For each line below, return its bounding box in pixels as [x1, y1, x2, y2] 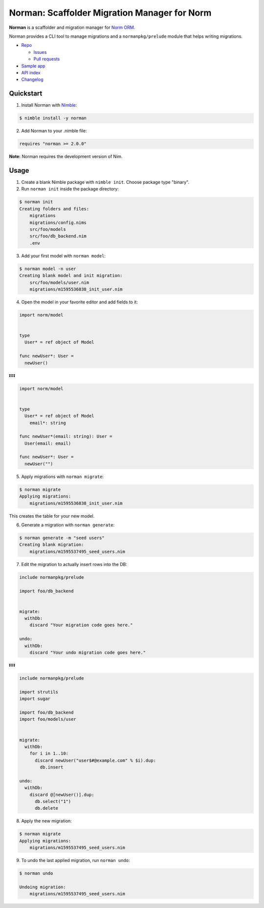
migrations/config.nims [29, 220, 87, 225]
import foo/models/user [19, 717, 77, 722]
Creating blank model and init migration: [19, 273, 123, 278]
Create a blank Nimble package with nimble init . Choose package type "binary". [21, 179, 190, 185]
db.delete [35, 805, 59, 811]
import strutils [19, 689, 59, 695]
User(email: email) [24, 440, 71, 446]
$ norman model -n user [19, 266, 77, 272]
